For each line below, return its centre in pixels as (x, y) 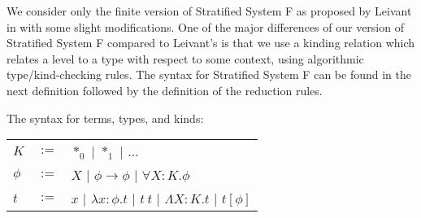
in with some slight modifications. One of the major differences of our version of (205, 26)
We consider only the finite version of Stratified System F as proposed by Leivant (209, 11)
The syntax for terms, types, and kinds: (105, 118)
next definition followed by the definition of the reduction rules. (165, 90)
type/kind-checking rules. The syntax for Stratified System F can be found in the (209, 74)
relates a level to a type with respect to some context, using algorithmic (185, 58)
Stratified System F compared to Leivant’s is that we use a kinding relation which (211, 43)
